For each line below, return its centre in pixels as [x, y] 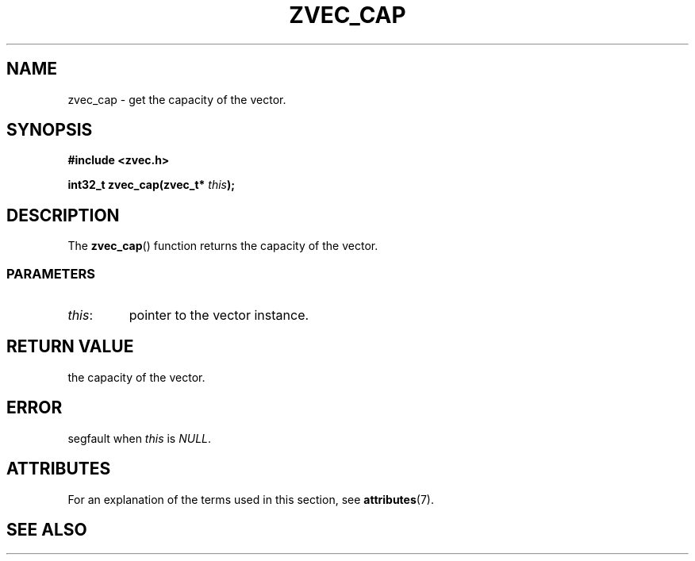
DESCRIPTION [63, 215]
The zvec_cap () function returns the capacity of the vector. [223, 246]
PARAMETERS [51, 273]
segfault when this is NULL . [140, 438]
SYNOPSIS [50, 130]
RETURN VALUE [70, 347]
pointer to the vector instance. [219, 315]
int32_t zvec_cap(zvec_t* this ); [152, 185]
